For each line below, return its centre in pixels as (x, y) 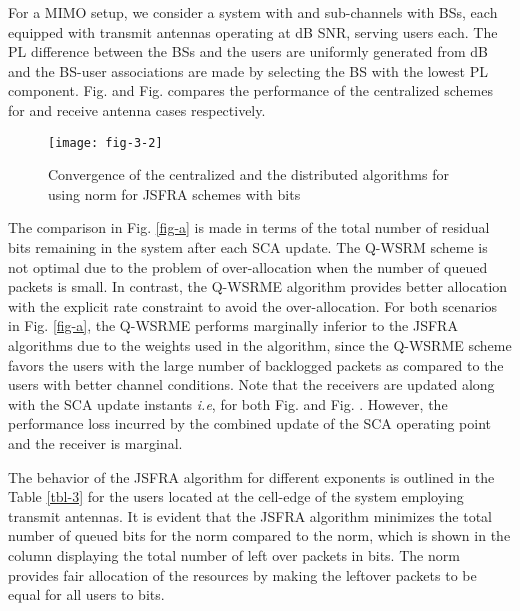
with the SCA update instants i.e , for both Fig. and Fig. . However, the (228, 403)
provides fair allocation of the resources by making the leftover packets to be (242, 574)
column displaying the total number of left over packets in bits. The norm (234, 554)
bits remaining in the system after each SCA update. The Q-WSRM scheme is (248, 247)
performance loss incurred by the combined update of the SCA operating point (250, 423)
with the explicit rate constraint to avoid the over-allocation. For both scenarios (253, 305)
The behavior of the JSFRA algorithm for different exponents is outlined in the (251, 476)
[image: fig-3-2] (105, 142)
